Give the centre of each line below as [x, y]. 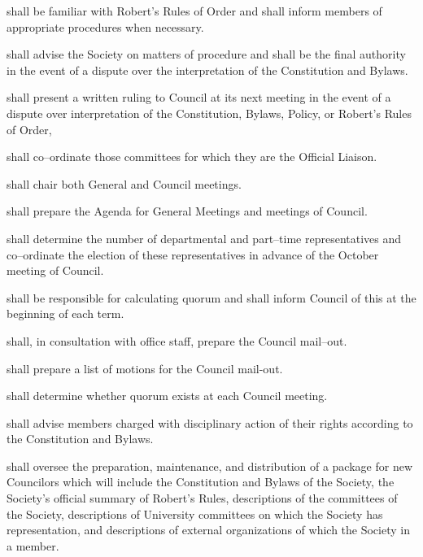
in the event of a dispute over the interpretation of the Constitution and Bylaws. [207, 70]
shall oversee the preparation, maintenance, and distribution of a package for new [209, 466]
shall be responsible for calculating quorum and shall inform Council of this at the [211, 297]
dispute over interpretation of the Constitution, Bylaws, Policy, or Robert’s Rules [209, 113]
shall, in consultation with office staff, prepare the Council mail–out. [177, 340]
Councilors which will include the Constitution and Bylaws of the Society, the [201, 482]
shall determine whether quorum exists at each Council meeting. [167, 396]
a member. [33, 545]
